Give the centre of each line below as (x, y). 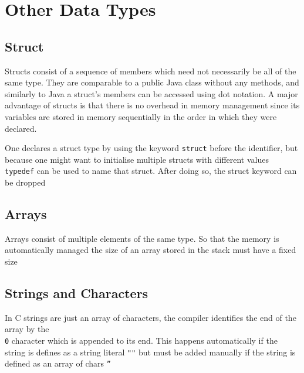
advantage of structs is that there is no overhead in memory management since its (152, 105)
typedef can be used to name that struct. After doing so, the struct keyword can (151, 171)
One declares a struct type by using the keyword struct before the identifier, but (151, 148)
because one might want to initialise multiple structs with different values (137, 159)
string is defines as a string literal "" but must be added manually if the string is (150, 352)
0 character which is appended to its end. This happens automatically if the (141, 341)
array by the (27, 329)
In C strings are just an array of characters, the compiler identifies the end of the (151, 317)
